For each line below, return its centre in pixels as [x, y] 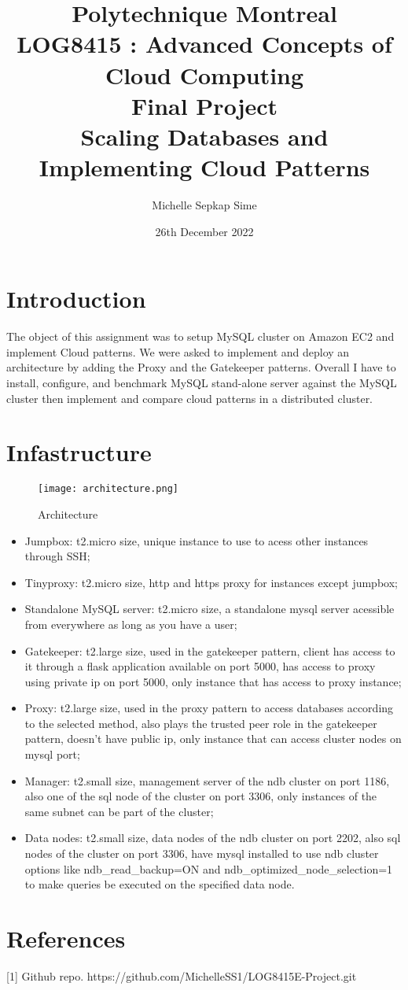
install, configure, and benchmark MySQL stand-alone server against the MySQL [202, 382]
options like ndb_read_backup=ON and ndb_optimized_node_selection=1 [209, 868]
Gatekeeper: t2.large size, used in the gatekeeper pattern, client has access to [210, 650]
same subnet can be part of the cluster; [119, 811]
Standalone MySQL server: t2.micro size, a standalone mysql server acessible [210, 609]
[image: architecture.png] [108, 489]
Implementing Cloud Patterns [204, 167]
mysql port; [52, 754]
